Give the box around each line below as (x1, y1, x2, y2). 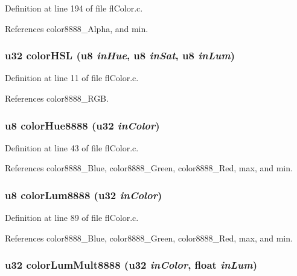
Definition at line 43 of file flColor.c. (5, 141, 139, 154)
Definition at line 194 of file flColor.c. (5, 2, 143, 14)
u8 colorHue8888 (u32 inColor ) (5, 117, 160, 133)
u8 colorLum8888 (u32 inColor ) (5, 187, 162, 202)
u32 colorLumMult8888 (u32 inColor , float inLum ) (5, 257, 258, 272)
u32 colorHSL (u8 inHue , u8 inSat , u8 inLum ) (5, 48, 235, 63)
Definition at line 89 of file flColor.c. (5, 211, 139, 224)
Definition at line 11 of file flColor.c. (5, 71, 139, 84)
